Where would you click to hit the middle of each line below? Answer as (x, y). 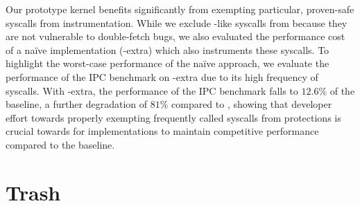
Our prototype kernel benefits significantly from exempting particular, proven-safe (180, 9)
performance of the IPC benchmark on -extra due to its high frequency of (162, 76)
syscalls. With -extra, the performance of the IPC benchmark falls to (152, 90)
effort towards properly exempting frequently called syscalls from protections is (173, 117)
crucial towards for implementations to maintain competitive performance (162, 131)
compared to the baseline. (60, 144)
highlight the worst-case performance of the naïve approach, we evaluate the (168, 63)
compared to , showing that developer (252, 104)
